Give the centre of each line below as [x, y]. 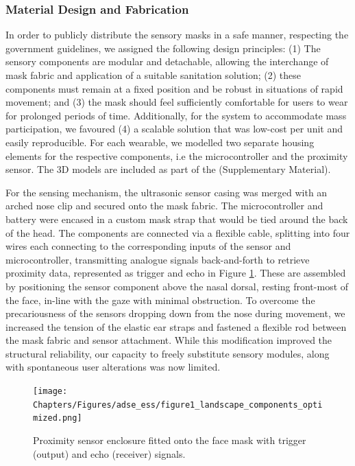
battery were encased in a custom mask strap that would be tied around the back [177, 219]
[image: [50, 392]
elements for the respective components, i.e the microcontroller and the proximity [177, 155]
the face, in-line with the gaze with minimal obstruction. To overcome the [160, 300]
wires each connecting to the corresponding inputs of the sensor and [148, 246]
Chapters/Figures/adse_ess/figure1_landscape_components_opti [178, 405]
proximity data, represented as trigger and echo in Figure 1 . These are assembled [176, 273]
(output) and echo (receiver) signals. [109, 453]
